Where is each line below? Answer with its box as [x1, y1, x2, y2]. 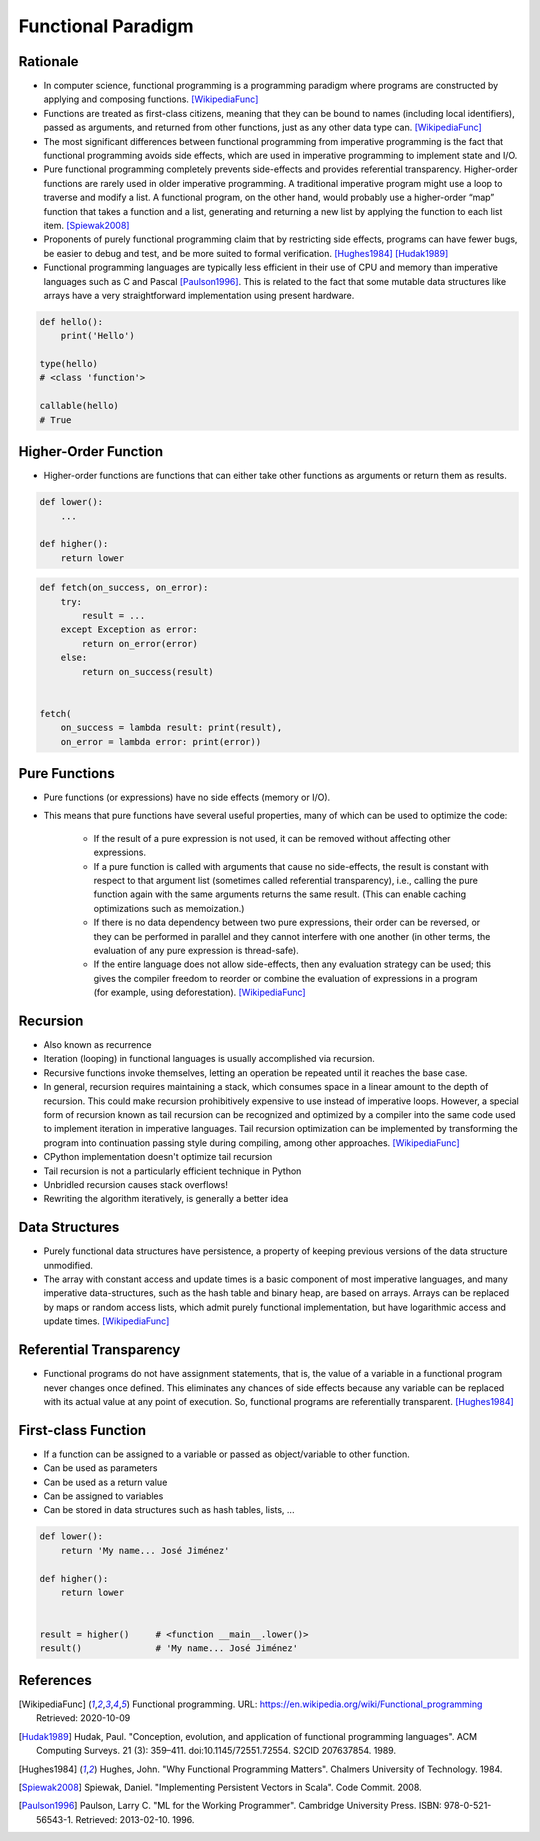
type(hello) [39, 358, 99, 370]
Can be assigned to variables [43, 1490, 164, 1502]
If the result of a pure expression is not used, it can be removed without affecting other [93, 832, 451, 844]
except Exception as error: [60, 624, 199, 635]
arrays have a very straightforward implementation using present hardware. [43, 289, 355, 301]
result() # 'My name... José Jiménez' [39, 1643, 299, 1654]
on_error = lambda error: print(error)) [60, 736, 262, 747]
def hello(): [39, 316, 104, 327]
